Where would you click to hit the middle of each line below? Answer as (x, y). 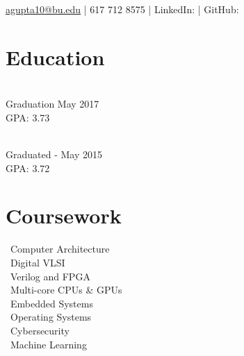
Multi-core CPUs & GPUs (66, 290)
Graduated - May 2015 (54, 154)
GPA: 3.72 (28, 168)
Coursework (64, 215)
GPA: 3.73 (28, 117)
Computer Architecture (60, 249)
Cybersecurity (40, 330)
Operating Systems (51, 317)
